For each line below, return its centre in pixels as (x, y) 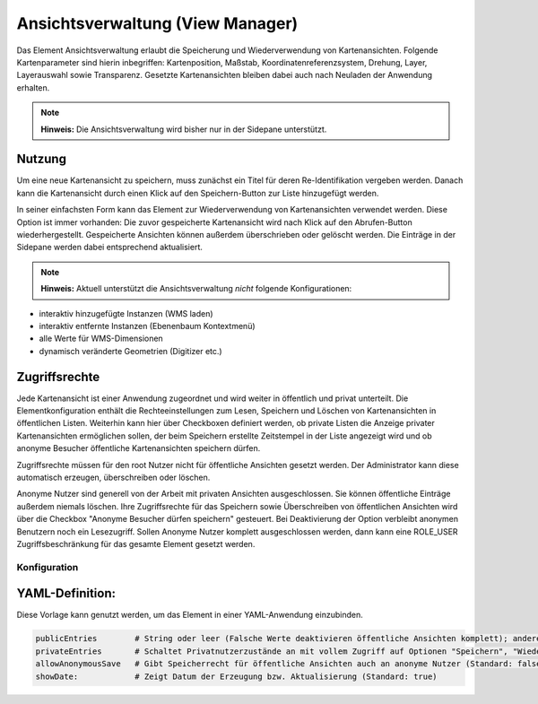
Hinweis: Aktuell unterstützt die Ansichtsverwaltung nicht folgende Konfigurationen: (196, 289)
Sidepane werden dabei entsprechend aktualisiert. (110, 248)
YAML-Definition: (66, 593)
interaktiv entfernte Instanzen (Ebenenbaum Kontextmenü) (147, 326)
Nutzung (42, 159)
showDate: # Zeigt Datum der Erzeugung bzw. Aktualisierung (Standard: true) (237, 676)
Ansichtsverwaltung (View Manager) (157, 23)
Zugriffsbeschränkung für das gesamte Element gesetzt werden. (136, 543)
